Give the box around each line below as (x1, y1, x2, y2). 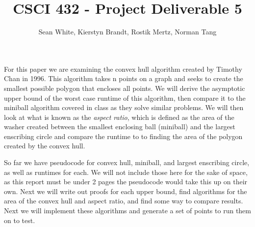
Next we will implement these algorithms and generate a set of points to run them (4, 205, 251, 216)
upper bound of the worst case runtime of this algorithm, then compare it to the (4, 92, 246, 103)
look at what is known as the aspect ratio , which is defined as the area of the (4, 112, 234, 122)
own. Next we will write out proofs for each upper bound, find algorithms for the (4, 186, 247, 196)
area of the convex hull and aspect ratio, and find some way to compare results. (4, 196, 243, 206)
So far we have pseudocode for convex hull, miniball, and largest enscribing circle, (4, 157, 250, 168)
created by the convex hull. (4, 141, 85, 151)
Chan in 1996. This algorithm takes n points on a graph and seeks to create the (4, 73, 243, 84)
